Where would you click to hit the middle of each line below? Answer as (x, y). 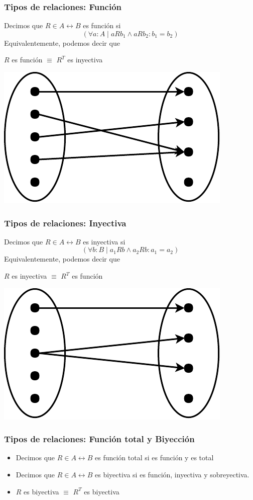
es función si (102, 25)
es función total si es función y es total (154, 457)
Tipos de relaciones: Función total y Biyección (99, 439)
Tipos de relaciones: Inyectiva (65, 223)
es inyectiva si (104, 241)
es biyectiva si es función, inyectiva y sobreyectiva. (172, 474)
